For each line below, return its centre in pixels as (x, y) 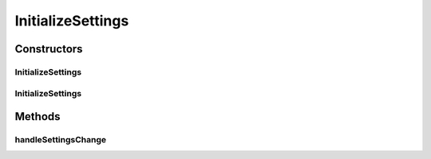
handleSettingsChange (61, 140)
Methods (38, 116)
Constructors (49, 49)
